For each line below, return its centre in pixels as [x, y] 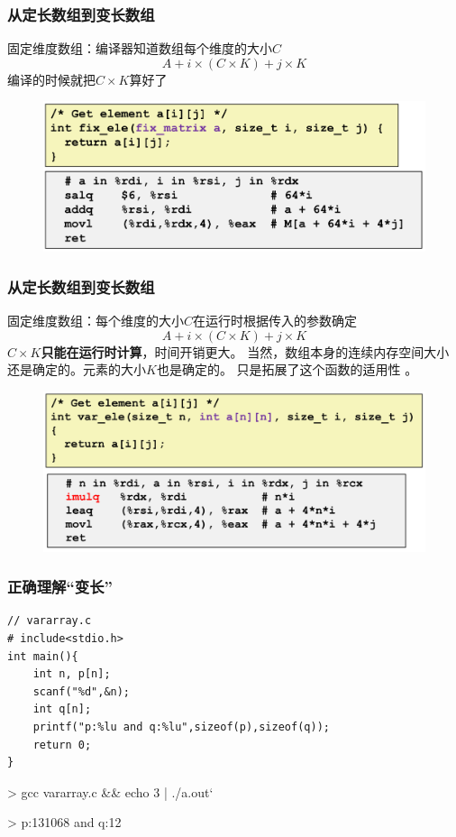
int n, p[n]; [72, 674]
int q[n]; [62, 709]
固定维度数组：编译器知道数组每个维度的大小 [140, 48]
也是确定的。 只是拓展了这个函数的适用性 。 [287, 369]
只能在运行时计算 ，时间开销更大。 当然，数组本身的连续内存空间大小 [245, 351]
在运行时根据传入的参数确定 [275, 321]
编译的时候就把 [51, 79]
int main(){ [43, 656]
